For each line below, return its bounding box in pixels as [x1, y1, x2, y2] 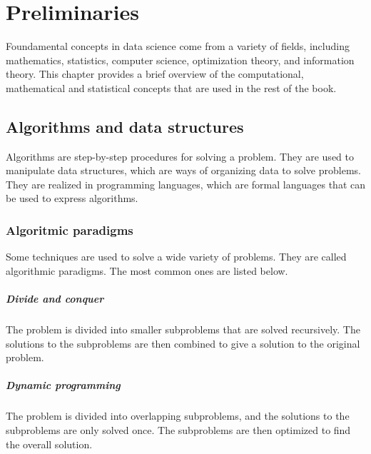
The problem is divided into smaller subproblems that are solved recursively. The [6, 322, 360, 337]
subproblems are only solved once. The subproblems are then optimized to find [6, 422, 351, 437]
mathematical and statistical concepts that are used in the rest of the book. [6, 80, 337, 95]
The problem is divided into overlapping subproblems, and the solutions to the [6, 408, 350, 423]
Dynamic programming [6, 378, 121, 393]
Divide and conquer [6, 291, 104, 306]
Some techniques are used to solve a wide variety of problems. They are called [6, 249, 347, 264]
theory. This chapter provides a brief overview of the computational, [6, 66, 304, 81]
